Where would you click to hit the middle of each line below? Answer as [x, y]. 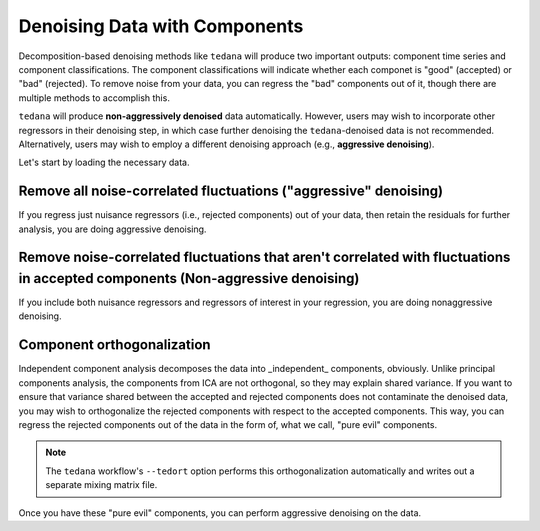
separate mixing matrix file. [101, 485]
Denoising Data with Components [161, 26]
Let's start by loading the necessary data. [104, 162]
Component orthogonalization [114, 345]
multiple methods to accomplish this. [94, 97]
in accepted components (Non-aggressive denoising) [189, 278]
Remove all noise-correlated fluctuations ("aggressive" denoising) [231, 191]
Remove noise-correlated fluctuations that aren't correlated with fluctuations [264, 257]
